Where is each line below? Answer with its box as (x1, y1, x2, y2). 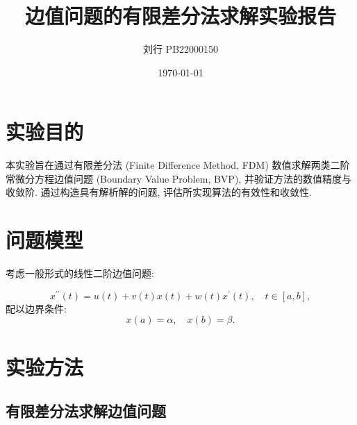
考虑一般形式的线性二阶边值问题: (6, 266, 154, 281)
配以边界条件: (6, 301, 67, 315)
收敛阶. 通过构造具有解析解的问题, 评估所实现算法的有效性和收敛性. (6, 185, 312, 199)
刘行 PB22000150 (142, 42, 219, 56)
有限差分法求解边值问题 (6, 400, 166, 422)
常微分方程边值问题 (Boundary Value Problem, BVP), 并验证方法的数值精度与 (6, 171, 351, 185)
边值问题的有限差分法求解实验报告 (24, 1, 336, 30)
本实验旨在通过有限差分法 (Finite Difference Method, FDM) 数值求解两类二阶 (6, 158, 350, 172)
